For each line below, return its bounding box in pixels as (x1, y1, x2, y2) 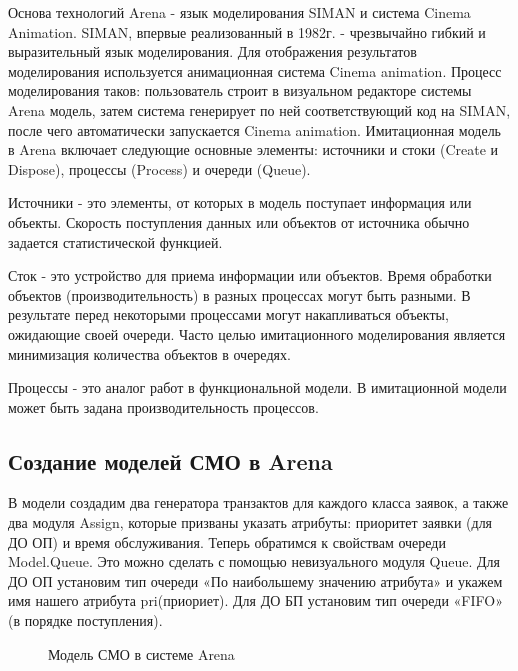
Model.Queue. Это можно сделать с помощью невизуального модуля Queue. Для (8, 551, 501, 572)
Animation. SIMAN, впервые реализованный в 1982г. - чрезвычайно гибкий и (8, 21, 486, 42)
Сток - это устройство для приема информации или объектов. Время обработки (8, 265, 492, 286)
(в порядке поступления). (8, 610, 163, 631)
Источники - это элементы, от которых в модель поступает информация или (8, 192, 472, 213)
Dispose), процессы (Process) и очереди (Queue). (8, 158, 311, 179)
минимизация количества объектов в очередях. (8, 343, 291, 364)
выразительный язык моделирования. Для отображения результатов (8, 41, 417, 62)
